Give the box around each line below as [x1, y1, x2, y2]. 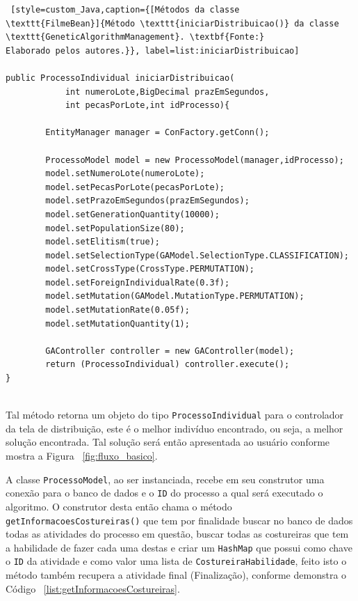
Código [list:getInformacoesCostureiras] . [6, 581, 180, 595]
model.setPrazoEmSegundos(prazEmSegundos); [45, 196, 250, 206]
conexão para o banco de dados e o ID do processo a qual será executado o [6, 485, 323, 500]
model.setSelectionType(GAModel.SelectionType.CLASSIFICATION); [45, 250, 349, 260]
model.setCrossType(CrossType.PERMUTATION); [45, 264, 254, 274]
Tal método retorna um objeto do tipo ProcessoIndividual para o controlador [6, 407, 344, 422]
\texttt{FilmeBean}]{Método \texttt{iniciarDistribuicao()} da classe [6, 18, 339, 29]
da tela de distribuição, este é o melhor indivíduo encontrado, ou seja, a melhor [6, 421, 343, 435]
